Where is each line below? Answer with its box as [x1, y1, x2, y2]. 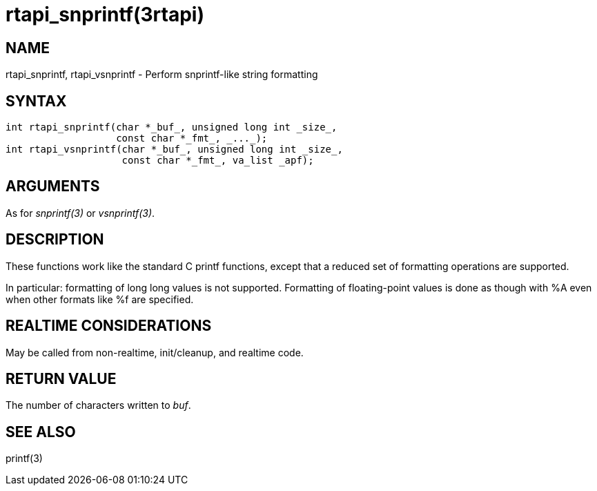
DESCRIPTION [6, 231, 104, 249]
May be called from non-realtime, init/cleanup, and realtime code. [6, 346, 304, 358]
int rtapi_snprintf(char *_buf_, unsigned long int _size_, [6, 122, 337, 133]
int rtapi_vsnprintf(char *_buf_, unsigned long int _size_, [6, 144, 343, 155]
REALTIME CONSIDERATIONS [6, 317, 212, 335]
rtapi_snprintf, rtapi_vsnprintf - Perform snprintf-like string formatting [6, 68, 318, 81]
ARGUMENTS [6, 177, 100, 195]
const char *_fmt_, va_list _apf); [121, 155, 314, 166]
